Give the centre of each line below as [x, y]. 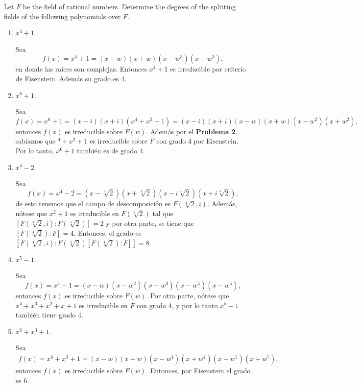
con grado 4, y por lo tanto [177, 305]
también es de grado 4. [111, 150]
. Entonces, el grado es [108, 232]
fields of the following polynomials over [62, 16]
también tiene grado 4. [49, 315]
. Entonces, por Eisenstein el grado [198, 370]
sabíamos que [36, 141]
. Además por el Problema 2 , [192, 131]
